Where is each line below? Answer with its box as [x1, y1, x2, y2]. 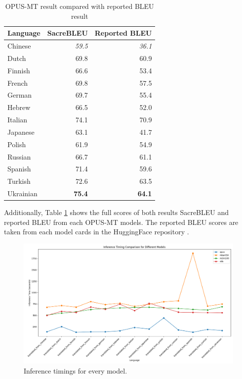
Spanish [7, 163, 31, 174]
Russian [7, 151, 31, 162]
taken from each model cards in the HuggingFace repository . [4, 226, 189, 237]
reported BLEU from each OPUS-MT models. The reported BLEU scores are [4, 217, 239, 227]
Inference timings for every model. [24, 365, 127, 376]
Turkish [7, 176, 31, 186]
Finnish [7, 65, 30, 75]
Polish [7, 139, 26, 149]
